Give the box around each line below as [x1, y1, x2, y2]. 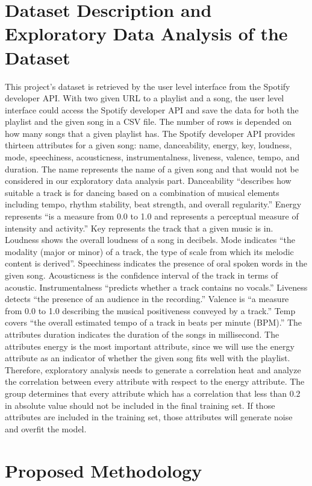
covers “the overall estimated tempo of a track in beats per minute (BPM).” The [5, 316, 302, 329]
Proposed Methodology [5, 458, 202, 482]
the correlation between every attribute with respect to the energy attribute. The [5, 375, 305, 388]
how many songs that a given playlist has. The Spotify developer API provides [5, 127, 295, 139]
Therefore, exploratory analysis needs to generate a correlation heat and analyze [5, 363, 301, 376]
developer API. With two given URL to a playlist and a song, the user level [5, 92, 284, 104]
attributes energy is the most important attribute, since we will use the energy [5, 339, 295, 352]
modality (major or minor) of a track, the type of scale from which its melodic [5, 245, 294, 257]
